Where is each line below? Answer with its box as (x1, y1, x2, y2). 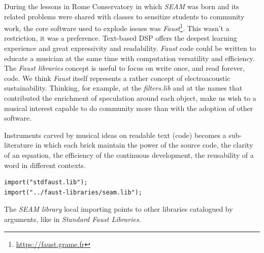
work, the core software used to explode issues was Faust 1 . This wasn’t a (4, 21, 229, 33)
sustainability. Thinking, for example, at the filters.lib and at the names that (4, 82, 243, 93)
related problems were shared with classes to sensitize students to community (4, 11, 245, 21)
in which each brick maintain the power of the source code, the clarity (35, 139, 253, 150)
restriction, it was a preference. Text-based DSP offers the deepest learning (4, 33, 237, 43)
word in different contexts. (4, 159, 86, 170)
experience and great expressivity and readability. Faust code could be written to (4, 43, 256, 53)
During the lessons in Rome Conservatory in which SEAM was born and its (4, 1, 239, 11)
